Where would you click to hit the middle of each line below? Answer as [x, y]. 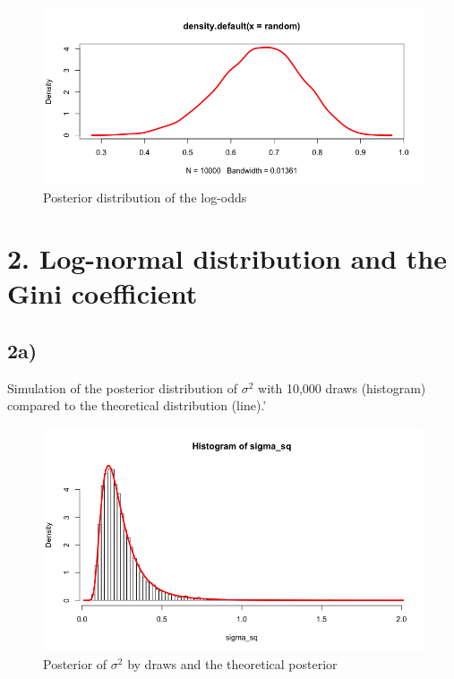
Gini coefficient [103, 293]
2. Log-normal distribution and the [227, 258]
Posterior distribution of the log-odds [145, 197]
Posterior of [75, 663]
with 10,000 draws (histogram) [342, 387]
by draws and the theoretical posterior [232, 663]
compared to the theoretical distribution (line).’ [137, 405]
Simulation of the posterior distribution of [122, 387]
